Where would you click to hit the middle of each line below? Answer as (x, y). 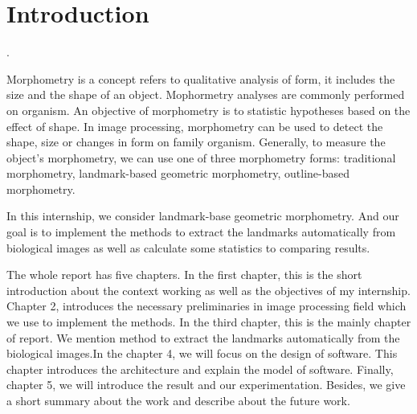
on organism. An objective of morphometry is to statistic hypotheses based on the (208, 110)
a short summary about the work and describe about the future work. (178, 400)
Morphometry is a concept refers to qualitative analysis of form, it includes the (201, 78)
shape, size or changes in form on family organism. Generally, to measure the (196, 142)
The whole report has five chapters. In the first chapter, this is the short (184, 275)
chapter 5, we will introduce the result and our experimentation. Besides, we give (206, 385)
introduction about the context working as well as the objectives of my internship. (208, 290)
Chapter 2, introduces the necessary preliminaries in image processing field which (206, 306)
